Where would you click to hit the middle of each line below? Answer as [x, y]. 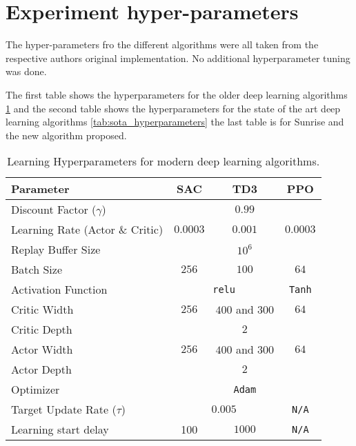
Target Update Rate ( [64, 409]
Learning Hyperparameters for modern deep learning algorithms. [164, 161]
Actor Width [42, 349]
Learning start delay [60, 429]
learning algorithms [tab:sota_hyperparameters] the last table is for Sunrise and [175, 122]
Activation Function [59, 290]
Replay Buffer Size [56, 250]
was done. [26, 71]
